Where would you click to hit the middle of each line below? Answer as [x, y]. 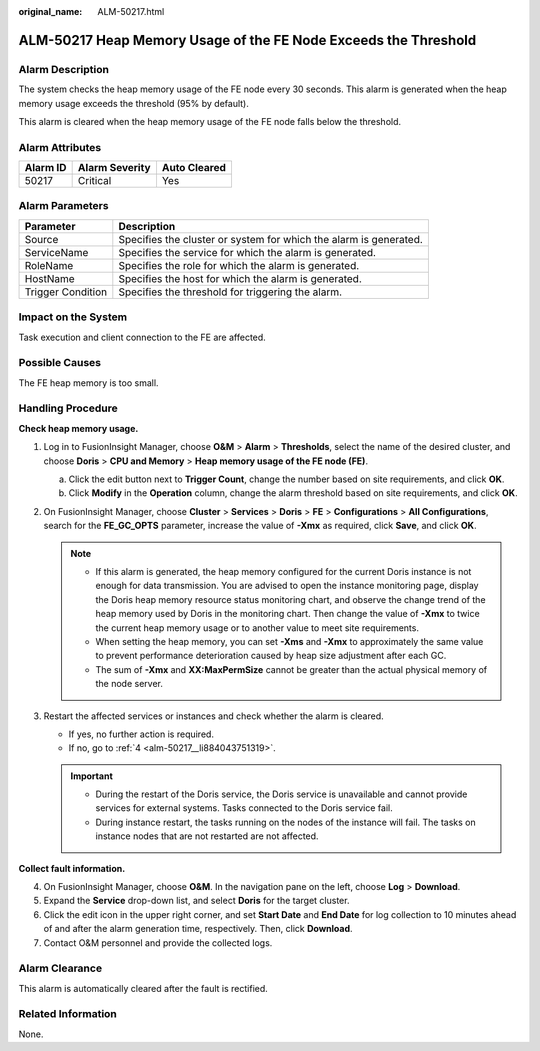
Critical [94, 181]
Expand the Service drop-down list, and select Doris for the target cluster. [196, 901]
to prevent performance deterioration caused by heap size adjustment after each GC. [271, 656]
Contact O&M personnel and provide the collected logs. [158, 942]
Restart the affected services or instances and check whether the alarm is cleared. [213, 716]
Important [92, 776]
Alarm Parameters [63, 206]
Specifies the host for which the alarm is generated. [240, 278]
